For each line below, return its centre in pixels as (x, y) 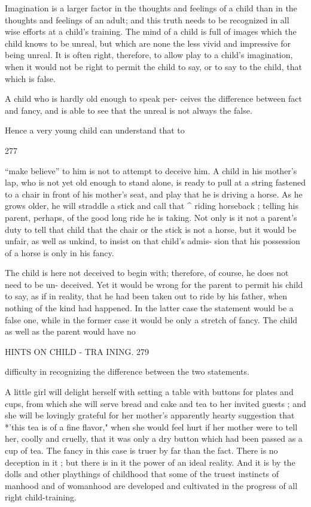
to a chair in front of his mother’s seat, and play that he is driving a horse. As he (154, 194)
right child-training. (41, 497)
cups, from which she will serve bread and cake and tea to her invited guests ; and (155, 403)
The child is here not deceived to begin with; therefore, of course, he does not (147, 273)
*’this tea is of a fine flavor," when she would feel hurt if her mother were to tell (151, 426)
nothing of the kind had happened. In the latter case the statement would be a (149, 308)
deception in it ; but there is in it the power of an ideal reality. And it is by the (150, 462)
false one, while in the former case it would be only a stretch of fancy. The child (151, 319)
